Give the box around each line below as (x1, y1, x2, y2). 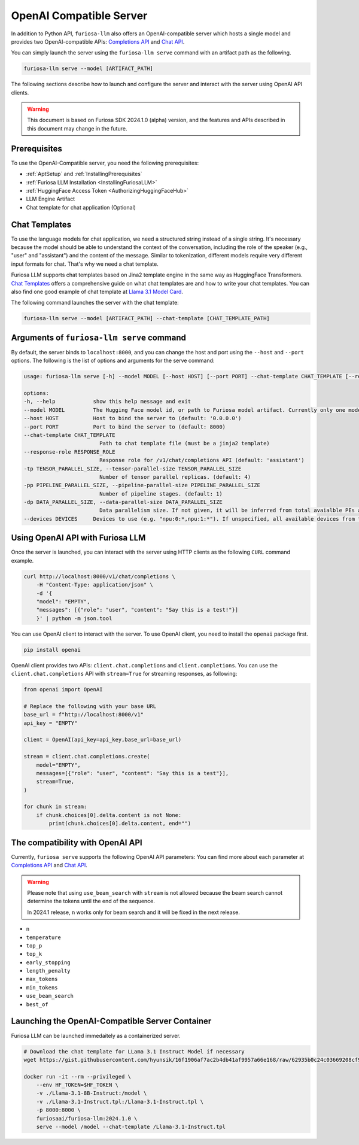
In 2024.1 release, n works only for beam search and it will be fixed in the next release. (27, 909, 241, 916)
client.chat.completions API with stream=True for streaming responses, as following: (11, 670, 238, 678)
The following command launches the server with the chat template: (11, 299, 179, 306)
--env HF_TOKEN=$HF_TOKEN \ (36, 1082, 119, 1089)
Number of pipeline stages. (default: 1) (99, 490, 223, 497)
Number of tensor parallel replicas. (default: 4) (99, 473, 251, 480)
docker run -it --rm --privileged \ (23, 1073, 132, 1080)
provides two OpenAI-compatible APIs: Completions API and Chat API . (11, 38, 185, 45)
